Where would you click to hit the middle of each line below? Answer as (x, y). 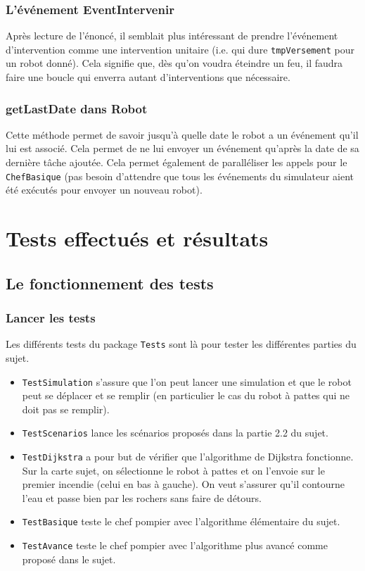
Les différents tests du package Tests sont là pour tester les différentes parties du (181, 344)
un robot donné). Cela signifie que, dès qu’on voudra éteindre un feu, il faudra (174, 63)
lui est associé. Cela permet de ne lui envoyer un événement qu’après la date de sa (182, 148)
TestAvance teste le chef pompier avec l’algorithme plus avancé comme (175, 545)
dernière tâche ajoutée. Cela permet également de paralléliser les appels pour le (177, 162)
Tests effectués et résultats (137, 238)
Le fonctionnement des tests (110, 283)
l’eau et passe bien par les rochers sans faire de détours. (142, 497)
